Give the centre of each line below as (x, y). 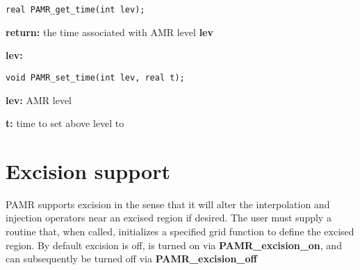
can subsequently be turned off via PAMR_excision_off (131, 259)
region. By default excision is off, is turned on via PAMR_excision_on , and (174, 245)
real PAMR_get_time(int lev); (75, 10)
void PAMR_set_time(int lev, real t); (95, 77)
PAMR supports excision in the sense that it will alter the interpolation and (168, 204)
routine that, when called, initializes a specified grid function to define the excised (180, 231)
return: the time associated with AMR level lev (109, 32)
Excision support (88, 170)
